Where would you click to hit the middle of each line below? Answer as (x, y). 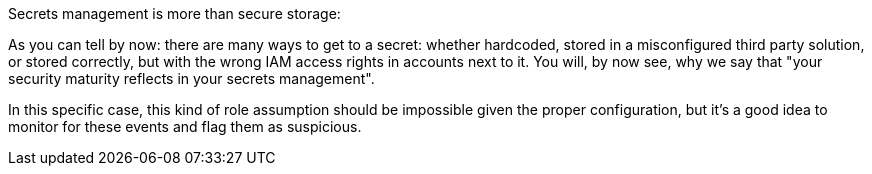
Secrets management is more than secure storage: (174, 13)
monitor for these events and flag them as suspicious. (185, 126)
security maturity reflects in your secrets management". (191, 78)
